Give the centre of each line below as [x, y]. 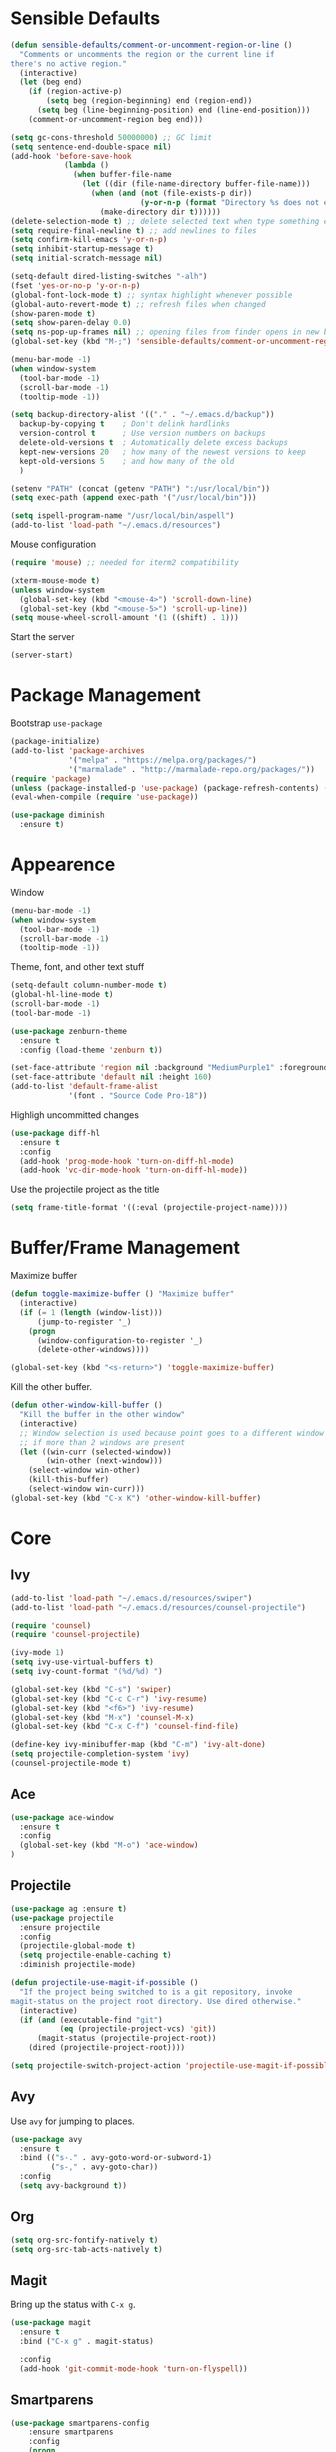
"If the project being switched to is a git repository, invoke [156, 1992]
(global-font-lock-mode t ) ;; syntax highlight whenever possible [151, 295]
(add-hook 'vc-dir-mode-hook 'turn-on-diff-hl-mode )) [133, 1170]
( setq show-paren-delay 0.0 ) [71, 323]
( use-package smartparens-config [80, 2423]
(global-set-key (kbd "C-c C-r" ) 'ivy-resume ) [109, 1698]
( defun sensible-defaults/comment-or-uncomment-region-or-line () [151, 45]
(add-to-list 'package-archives [77, 751]
